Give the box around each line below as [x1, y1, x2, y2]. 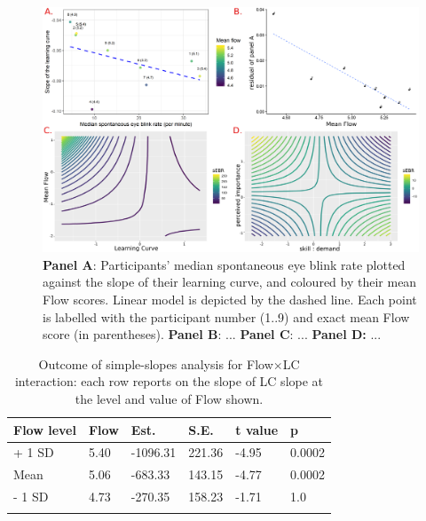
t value [235, 420, 279, 438]
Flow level [13, 420, 76, 438]
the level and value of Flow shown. [75, 389, 264, 407]
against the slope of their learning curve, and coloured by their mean [43, 272, 417, 291]
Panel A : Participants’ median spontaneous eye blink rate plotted [43, 255, 406, 273]
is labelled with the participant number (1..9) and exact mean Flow [43, 307, 410, 326]
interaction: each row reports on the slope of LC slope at [14, 372, 324, 391]
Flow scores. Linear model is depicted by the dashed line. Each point [43, 289, 417, 308]
